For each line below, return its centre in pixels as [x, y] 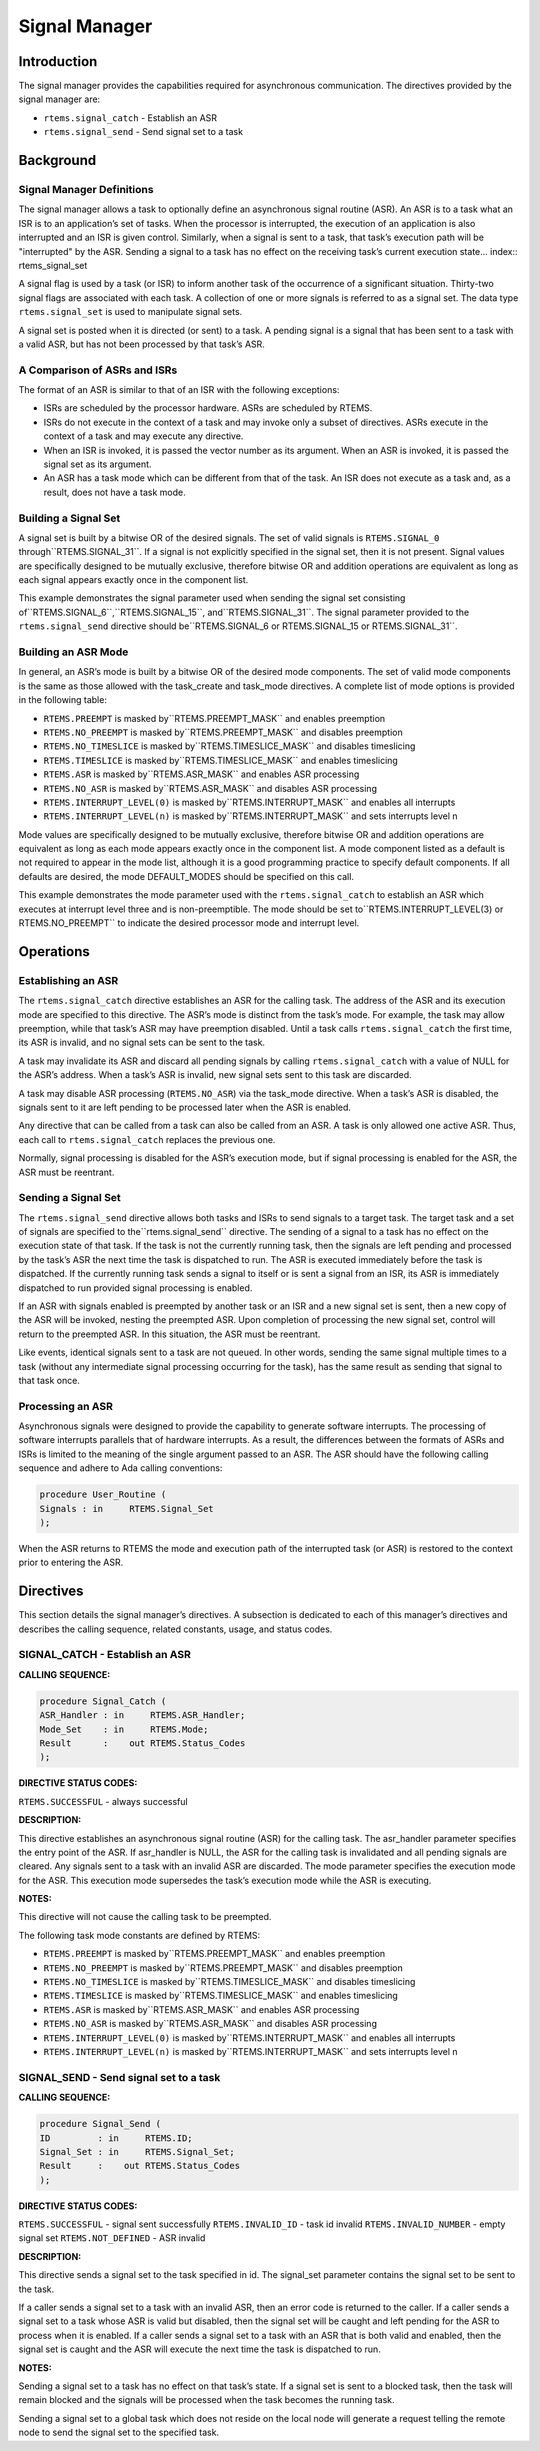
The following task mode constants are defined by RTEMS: [139, 1935]
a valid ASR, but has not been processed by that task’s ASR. [141, 344]
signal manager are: [59, 99]
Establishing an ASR [68, 980]
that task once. [49, 1380]
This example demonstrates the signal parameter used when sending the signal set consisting [212, 598]
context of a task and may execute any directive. [143, 436]
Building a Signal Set [69, 518]
